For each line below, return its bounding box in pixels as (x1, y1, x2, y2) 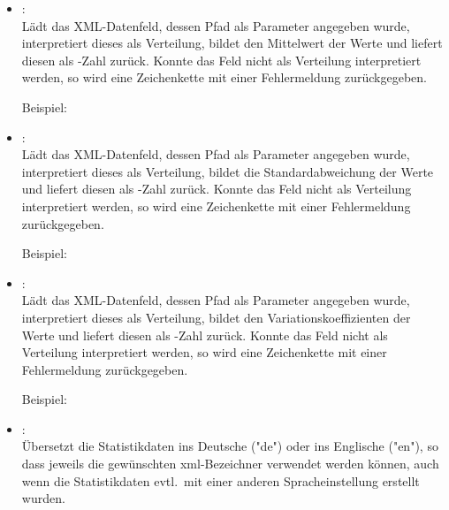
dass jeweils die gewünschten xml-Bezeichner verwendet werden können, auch (21, 454, 439, 473)
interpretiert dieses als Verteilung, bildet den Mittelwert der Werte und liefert (21, 34, 443, 52)
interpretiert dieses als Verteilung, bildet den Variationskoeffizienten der (21, 308, 411, 326)
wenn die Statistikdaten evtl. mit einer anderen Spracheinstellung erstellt (21, 471, 420, 490)
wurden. (21, 489, 65, 507)
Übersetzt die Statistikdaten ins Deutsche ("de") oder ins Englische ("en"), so (21, 437, 438, 455)
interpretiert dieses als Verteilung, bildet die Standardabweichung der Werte (21, 162, 434, 180)
